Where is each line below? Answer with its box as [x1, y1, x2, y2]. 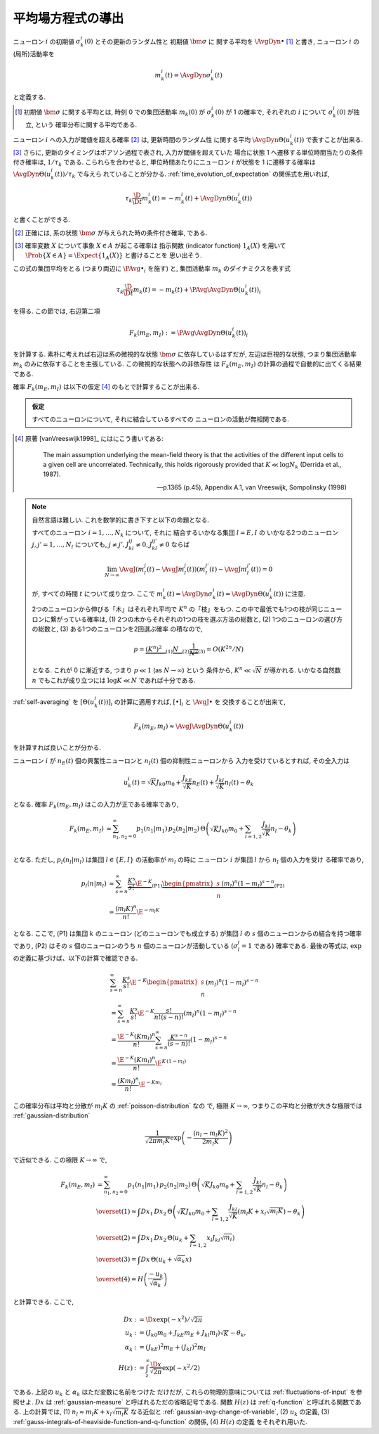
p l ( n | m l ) [81, 880, 107, 889]
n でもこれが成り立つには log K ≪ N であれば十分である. [32, 676, 196, 684]
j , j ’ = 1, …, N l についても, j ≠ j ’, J [32, 540, 129, 551]
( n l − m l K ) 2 [193, 1128, 228, 1139]
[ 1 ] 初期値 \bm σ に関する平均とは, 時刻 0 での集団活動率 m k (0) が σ [15, 108, 212, 117]
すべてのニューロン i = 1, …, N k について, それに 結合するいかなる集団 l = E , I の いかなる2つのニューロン [32, 528, 338, 538]
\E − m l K [136, 907, 160, 916]
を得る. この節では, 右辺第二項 [13, 307, 100, 316]
